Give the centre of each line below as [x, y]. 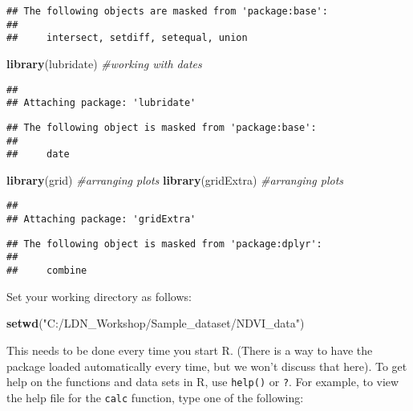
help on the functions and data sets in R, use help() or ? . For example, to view [203, 382]
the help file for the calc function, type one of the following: [155, 397]
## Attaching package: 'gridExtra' [101, 220]
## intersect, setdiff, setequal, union [127, 38]
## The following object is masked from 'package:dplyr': [164, 244]
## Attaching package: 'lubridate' [101, 103]
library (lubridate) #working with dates [104, 63]
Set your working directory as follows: [99, 296]
